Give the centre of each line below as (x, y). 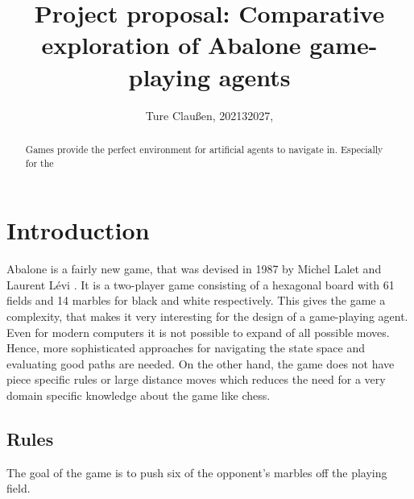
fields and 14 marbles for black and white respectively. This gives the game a (196, 300)
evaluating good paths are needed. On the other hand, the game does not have (201, 363)
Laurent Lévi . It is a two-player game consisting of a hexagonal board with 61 (201, 284)
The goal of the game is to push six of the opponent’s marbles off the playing (197, 472)
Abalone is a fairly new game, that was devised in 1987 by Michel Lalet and (194, 269)
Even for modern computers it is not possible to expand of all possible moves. (198, 332)
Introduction (78, 230)
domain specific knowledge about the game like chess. (139, 395)
